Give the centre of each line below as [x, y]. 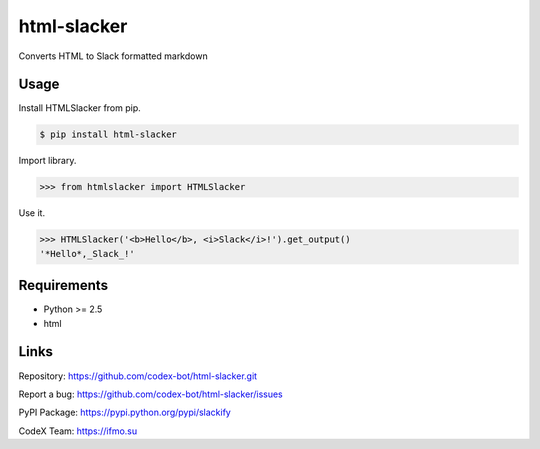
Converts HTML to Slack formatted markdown [113, 56]
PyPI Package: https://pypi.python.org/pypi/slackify [125, 412]
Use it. [31, 213]
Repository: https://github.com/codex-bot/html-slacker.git [138, 376]
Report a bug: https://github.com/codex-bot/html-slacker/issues [151, 394]
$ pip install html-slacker [108, 134]
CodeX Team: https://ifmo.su [78, 431]
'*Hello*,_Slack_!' [87, 253]
